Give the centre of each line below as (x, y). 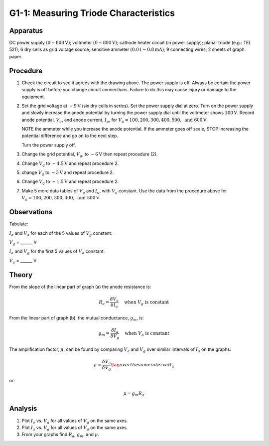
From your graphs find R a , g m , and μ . (61, 435)
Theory (21, 275)
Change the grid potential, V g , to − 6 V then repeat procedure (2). (90, 155)
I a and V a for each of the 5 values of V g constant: (61, 233)
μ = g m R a (134, 394)
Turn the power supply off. (49, 145)
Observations (31, 212)
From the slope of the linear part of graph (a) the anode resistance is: (80, 287)
